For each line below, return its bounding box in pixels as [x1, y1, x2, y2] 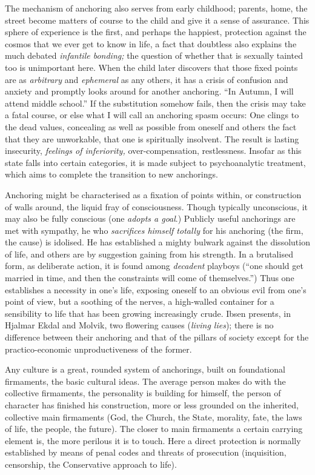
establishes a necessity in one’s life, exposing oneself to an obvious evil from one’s [5, 283, 307, 296]
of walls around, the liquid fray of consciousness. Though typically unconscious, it [5, 200, 308, 213]
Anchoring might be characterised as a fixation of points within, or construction [5, 188, 302, 201]
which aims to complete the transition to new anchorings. [5, 168, 218, 181]
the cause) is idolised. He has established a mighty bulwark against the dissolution [5, 236, 310, 248]
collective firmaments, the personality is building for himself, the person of [5, 387, 281, 399]
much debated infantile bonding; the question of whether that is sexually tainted [5, 49, 303, 62]
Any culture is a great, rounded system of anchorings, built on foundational [5, 363, 285, 376]
